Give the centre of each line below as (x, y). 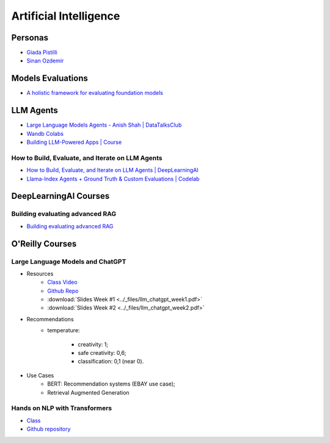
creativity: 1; (93, 344)
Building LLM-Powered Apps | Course (74, 142)
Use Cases (40, 375)
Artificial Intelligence (66, 16)
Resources (40, 274)
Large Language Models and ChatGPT (69, 261)
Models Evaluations (50, 79)
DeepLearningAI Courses (61, 196)
